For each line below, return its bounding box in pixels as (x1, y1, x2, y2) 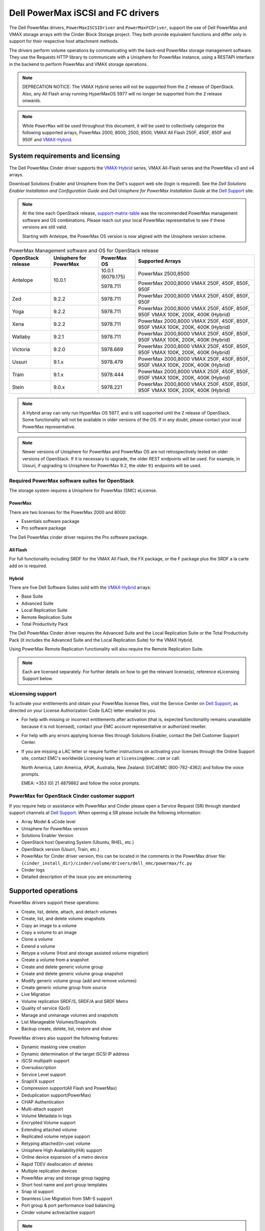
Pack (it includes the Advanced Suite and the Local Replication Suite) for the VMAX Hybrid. (9, 637, 193, 643)
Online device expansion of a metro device (21, 1154, 108, 1160)
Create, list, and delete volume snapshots (21, 916, 106, 922)
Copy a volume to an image (21, 929, 77, 935)
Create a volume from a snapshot (21, 957, 89, 963)
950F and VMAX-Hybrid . (22, 136, 73, 142)
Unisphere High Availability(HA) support (21, 1147, 103, 1153)
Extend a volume (21, 943, 55, 949)
